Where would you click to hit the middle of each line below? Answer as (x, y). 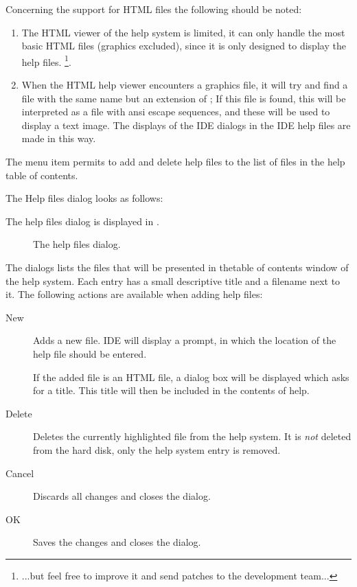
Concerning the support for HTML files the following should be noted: (154, 9)
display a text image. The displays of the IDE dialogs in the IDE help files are (186, 125)
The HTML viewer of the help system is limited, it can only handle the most (183, 32)
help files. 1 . (46, 60)
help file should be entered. (90, 353)
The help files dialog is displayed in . (82, 221)
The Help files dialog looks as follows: (84, 198)
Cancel (20, 473)
